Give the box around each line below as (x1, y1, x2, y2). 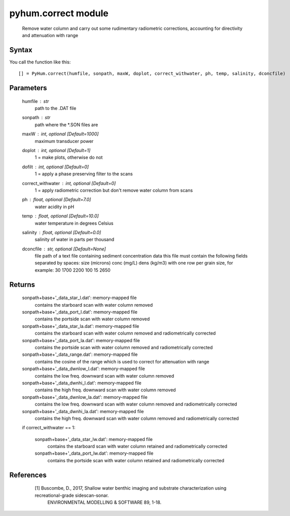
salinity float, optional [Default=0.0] (22, 229, 101, 235)
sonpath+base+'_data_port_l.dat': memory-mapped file (22, 309, 138, 315)
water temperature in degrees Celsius (34, 220, 114, 226)
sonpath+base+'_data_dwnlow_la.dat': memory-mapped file (22, 394, 148, 400)
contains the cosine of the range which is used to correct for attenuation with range (34, 358, 210, 364)
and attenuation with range (22, 32, 79, 38)
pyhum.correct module (9, 8, 108, 19)
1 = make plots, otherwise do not (34, 155, 103, 161)
